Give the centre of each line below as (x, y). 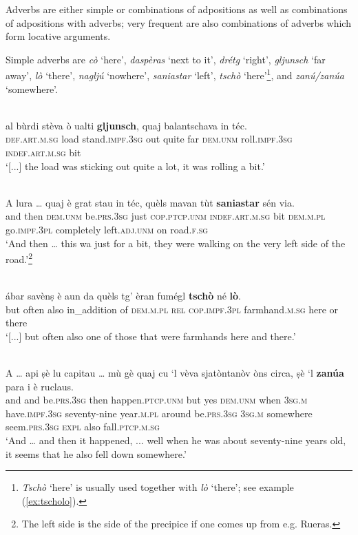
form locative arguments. (58, 36)
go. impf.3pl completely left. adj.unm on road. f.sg (107, 229)
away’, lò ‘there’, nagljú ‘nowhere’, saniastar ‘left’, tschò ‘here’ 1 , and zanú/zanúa (175, 74)
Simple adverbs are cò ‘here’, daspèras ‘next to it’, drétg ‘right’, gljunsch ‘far (166, 59)
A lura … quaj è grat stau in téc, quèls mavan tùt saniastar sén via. (150, 202)
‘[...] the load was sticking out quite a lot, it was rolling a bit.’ (135, 166)
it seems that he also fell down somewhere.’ (96, 453)
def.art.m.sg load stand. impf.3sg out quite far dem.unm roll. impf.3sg (149, 139)
